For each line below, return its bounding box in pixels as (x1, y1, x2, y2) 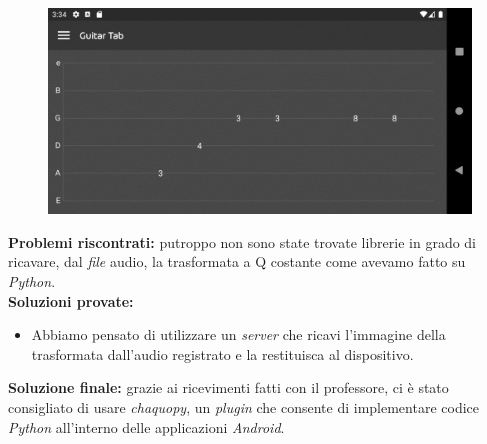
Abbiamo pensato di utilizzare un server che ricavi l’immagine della (31, 324, 446, 345)
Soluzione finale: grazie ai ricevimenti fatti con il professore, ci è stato (8, 377, 449, 398)
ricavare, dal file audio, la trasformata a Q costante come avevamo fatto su (8, 251, 466, 272)
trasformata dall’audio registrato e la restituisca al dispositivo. (31, 343, 414, 364)
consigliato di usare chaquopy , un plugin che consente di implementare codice (8, 396, 479, 417)
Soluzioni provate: (8, 290, 134, 311)
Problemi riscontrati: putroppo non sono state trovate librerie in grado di (8, 231, 477, 252)
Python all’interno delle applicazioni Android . (8, 416, 285, 437)
